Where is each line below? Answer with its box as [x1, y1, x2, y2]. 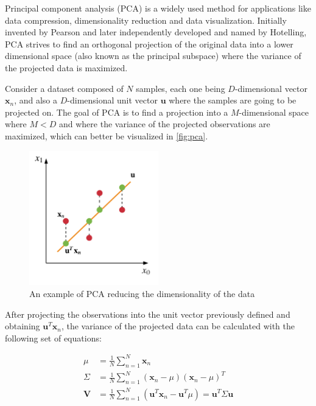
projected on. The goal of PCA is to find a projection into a [5, 105, 228, 118]
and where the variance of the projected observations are [58, 117, 270, 130]
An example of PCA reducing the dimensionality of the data [29, 287, 255, 299]
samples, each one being [136, 82, 225, 94]
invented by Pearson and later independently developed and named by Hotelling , [5, 26, 307, 38]
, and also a [14, 94, 58, 107]
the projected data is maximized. [5, 61, 128, 74]
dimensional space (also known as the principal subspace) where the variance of [5, 49, 301, 62]
